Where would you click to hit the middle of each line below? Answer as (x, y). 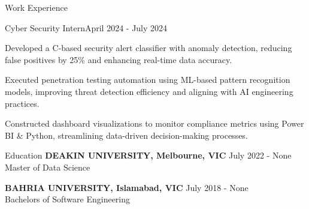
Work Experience (36, 7)
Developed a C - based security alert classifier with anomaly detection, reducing (149, 48)
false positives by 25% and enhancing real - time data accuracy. (119, 59)
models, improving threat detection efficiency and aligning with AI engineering (149, 91)
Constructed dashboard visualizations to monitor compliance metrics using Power (154, 123)
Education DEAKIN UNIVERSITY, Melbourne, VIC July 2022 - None (148, 155)
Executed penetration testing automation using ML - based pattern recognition (148, 80)
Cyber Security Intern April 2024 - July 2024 (86, 27)
